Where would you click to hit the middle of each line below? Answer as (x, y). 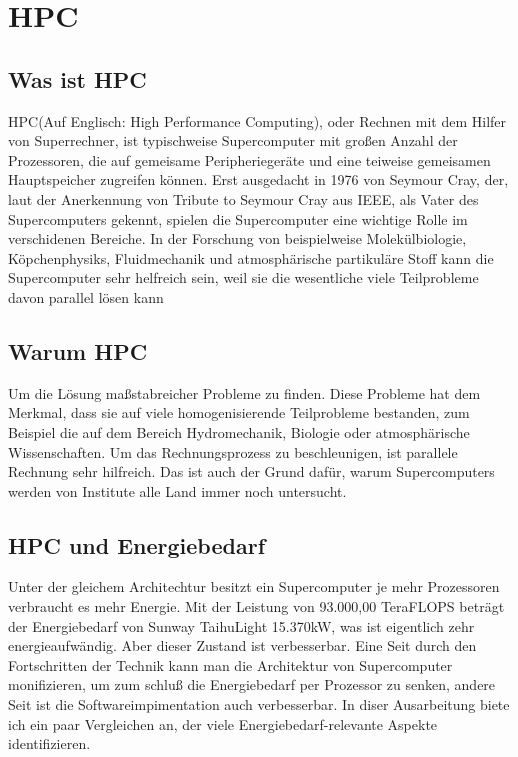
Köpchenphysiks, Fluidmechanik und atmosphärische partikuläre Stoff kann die (251, 257)
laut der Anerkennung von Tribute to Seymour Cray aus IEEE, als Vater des (243, 198)
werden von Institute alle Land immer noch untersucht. (177, 490)
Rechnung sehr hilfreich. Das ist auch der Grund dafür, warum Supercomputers (251, 471)
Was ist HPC (77, 78)
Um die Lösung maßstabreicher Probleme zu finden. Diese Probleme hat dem (244, 392)
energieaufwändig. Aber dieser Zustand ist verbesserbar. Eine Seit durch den (242, 645)
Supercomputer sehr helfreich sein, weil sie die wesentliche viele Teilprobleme (243, 277)
